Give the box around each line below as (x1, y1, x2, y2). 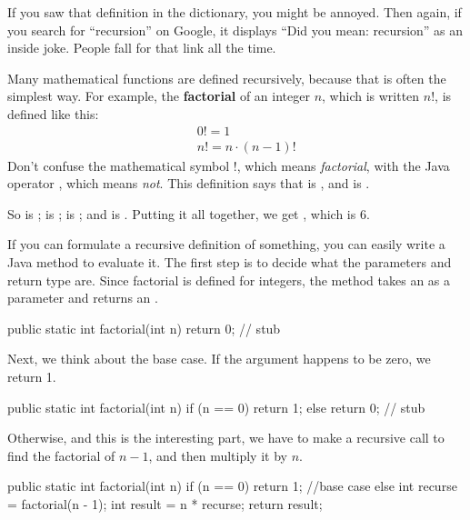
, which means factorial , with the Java (236, 155, 450, 175)
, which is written (322, 86, 420, 105)
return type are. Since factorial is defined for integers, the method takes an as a (7, 270, 451, 289)
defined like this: (7, 104, 99, 123)
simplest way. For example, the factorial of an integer (7, 86, 310, 105)
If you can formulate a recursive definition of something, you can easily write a (7, 235, 445, 254)
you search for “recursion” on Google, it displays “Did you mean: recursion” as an (7, 20, 464, 39)
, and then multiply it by (148, 445, 287, 465)
